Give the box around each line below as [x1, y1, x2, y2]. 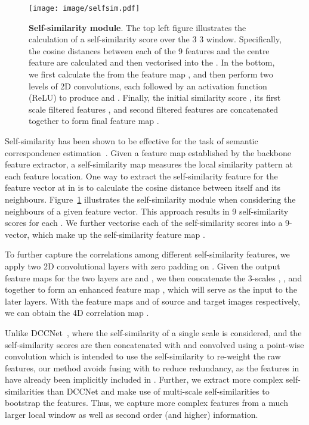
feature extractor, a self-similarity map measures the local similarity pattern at [5, 158, 293, 170]
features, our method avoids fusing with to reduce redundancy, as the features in [5, 361, 299, 374]
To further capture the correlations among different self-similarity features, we [5, 248, 290, 260]
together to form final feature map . [29, 114, 159, 127]
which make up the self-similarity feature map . [32, 228, 205, 240]
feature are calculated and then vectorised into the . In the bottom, [29, 56, 275, 69]
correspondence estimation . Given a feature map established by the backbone [5, 146, 292, 159]
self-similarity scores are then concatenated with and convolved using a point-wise [5, 338, 304, 350]
